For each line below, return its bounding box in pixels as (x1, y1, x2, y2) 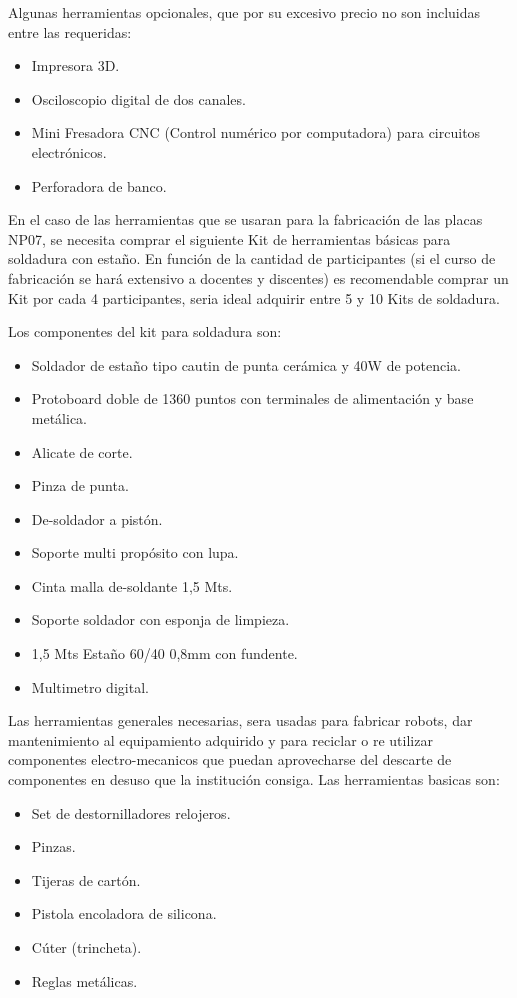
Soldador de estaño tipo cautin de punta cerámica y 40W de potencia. (31, 354, 461, 375)
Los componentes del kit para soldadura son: (8, 321, 282, 342)
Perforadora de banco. (31, 175, 167, 196)
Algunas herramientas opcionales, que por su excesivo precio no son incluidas (8, 2, 481, 22)
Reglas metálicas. (31, 970, 138, 991)
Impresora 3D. (31, 55, 120, 76)
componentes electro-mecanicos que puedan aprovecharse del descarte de (8, 749, 452, 770)
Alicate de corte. (31, 441, 133, 462)
